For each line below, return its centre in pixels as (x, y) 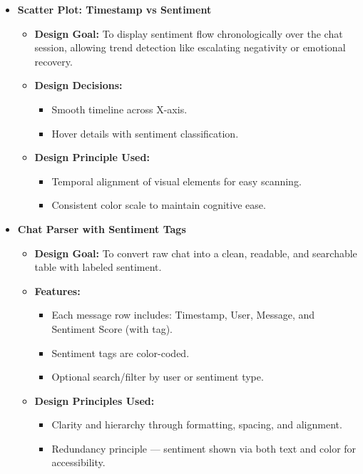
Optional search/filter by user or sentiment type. (158, 377)
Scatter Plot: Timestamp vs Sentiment (114, 9)
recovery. (53, 61)
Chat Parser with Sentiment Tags (102, 228)
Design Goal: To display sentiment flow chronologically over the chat (189, 33)
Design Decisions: (78, 85)
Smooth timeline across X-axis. (119, 109)
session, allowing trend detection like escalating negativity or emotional (190, 47)
